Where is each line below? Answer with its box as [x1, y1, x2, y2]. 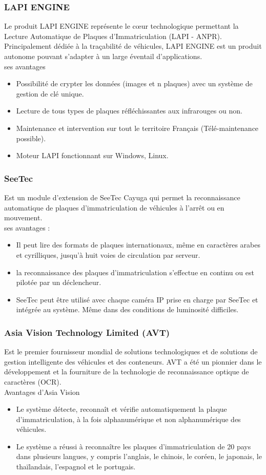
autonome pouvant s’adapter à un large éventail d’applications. [4, 51, 202, 61]
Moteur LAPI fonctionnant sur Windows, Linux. [16, 150, 169, 161]
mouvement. [4, 212, 43, 223]
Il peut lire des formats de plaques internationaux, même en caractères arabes [16, 239, 260, 250]
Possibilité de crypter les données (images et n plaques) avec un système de [16, 78, 253, 89]
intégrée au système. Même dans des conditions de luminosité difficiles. [16, 304, 239, 315]
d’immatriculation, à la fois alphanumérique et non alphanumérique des [16, 413, 241, 424]
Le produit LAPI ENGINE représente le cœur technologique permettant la [4, 21, 239, 31]
